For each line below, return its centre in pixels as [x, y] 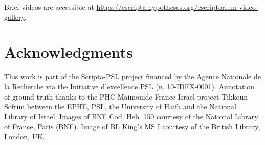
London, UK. [25, 136]
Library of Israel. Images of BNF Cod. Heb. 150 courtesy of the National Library [131, 116]
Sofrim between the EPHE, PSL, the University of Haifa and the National [120, 106]
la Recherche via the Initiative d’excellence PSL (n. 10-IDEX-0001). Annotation [129, 86]
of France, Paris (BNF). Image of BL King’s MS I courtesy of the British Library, [132, 126]
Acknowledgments [69, 52]
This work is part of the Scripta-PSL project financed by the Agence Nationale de [132, 76]
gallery [14, 17]
